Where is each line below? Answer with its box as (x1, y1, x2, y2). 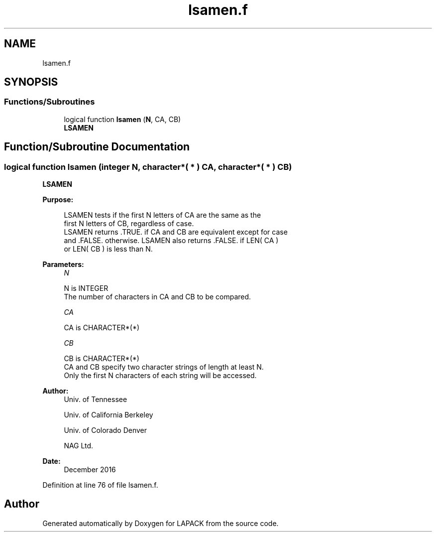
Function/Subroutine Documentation (4, 140, 190, 153)
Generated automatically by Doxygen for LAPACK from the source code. (42, 519, 279, 528)
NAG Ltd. (64, 441, 94, 450)
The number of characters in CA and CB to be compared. (64, 292, 251, 301)
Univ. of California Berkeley (64, 410, 153, 419)
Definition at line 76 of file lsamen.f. (42, 481, 158, 490)
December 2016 (64, 465, 116, 474)
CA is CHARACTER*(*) (64, 323, 140, 332)
